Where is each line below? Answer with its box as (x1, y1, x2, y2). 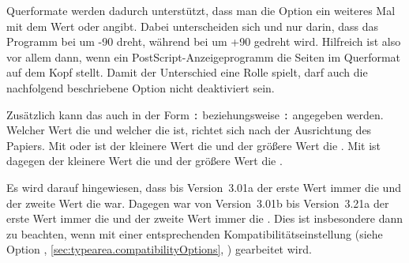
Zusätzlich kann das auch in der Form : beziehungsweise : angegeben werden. (6, 106, 384, 122)
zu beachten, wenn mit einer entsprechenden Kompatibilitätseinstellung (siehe (6, 225, 383, 242)
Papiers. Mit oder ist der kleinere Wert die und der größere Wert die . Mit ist (6, 137, 381, 153)
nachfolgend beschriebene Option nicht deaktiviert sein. (6, 79, 275, 96)
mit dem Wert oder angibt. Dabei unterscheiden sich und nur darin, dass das (6, 17, 378, 34)
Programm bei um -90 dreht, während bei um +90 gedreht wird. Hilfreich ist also (6, 33, 401, 50)
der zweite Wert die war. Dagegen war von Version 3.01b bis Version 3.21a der (6, 194, 389, 211)
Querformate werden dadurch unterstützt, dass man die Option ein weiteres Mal (6, 2, 396, 18)
